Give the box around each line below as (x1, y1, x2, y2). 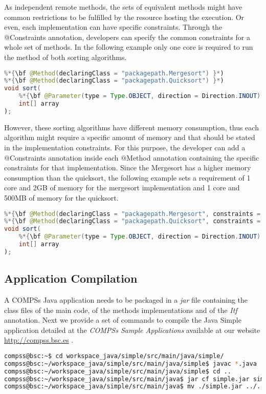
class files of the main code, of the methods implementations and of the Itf (4, 304, 237, 315)
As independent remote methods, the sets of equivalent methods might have (4, 2, 242, 12)
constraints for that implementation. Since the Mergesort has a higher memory (4, 162, 251, 173)
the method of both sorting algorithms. (4, 51, 127, 62)
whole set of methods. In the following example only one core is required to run (4, 42, 253, 52)
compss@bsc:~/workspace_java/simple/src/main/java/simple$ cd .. (4, 367, 231, 375)
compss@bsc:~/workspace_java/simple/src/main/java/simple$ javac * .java (4, 360, 257, 367)
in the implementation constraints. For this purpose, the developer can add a (4, 142, 246, 152)
